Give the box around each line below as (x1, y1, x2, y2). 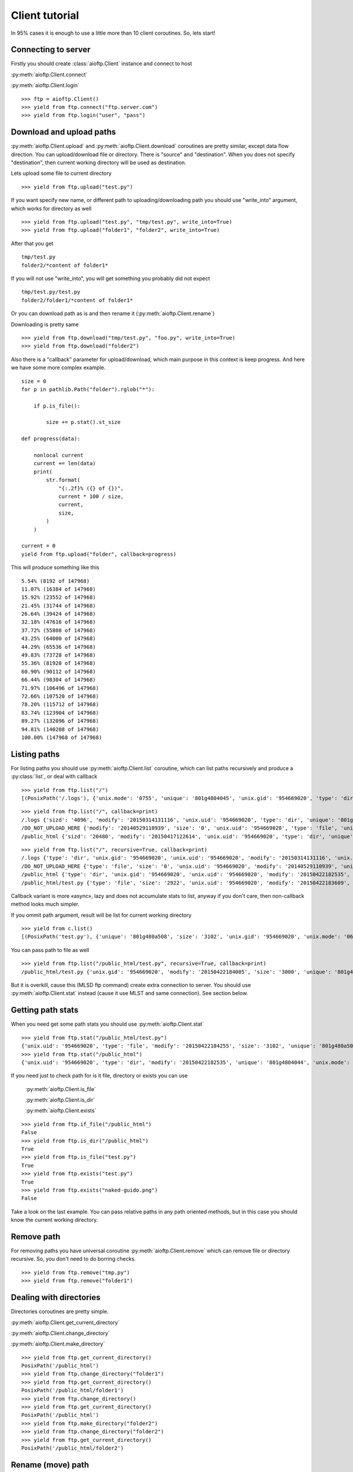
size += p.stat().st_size (46, 419, 121, 426)
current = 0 (21, 542, 56, 549)
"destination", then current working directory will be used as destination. (11, 159, 187, 166)
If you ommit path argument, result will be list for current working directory (11, 911, 192, 919)
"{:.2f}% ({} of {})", (58, 485, 124, 492)
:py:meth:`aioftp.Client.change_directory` (11, 1330, 110, 1337)
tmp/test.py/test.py (21, 289, 81, 296)
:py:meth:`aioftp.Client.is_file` (25, 1085, 96, 1092)
